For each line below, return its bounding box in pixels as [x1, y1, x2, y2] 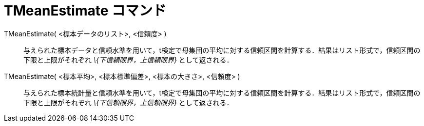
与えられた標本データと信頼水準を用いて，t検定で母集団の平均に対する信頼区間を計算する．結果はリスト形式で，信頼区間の [23, 46, 421, 54]
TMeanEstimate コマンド [4, 2, 167, 19]
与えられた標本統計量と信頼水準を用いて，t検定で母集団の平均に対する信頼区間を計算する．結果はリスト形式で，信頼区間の [23, 88, 421, 97]
